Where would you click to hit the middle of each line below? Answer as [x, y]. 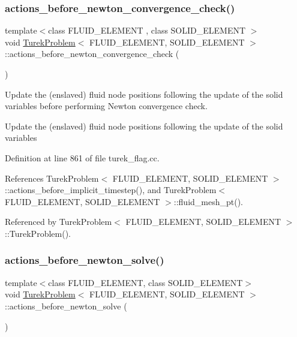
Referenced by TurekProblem [58, 222]
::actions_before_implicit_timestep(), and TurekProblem [111, 190]
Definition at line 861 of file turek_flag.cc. [82, 157]
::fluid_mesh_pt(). [208, 201]
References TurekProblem [52, 178]
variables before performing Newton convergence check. [106, 106]
